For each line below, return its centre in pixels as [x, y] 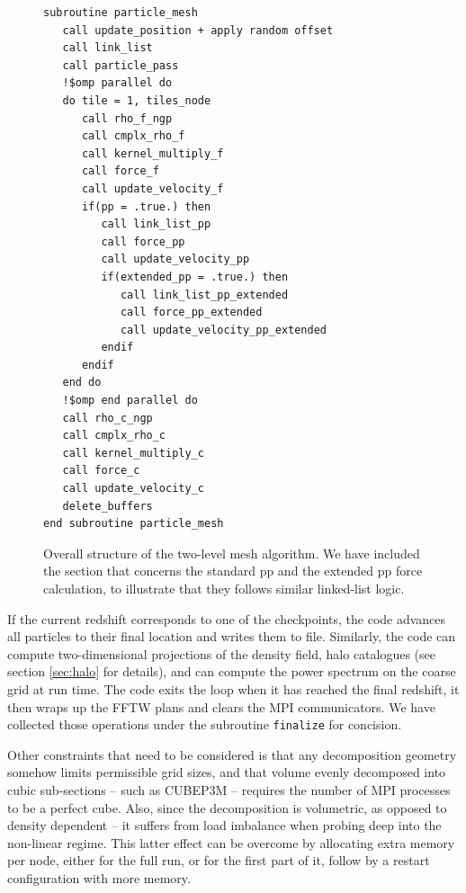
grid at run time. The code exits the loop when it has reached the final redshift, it [233, 688]
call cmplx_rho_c [114, 436]
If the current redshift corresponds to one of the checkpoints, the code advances [227, 618]
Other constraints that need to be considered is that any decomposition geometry [232, 754]
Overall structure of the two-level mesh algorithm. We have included [232, 553]
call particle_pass [121, 65]
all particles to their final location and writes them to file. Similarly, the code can [232, 636]
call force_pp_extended [191, 313]
